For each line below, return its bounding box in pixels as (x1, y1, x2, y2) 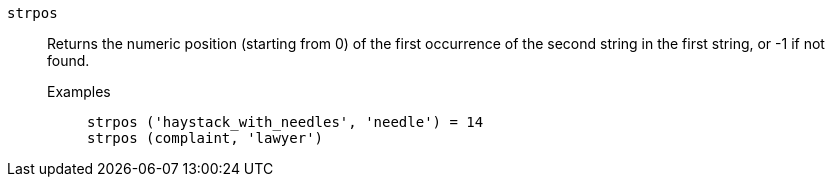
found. (47, 52, 90, 69)
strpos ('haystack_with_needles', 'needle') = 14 (87, 114, 484, 130)
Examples (47, 83, 111, 100)
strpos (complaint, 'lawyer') (87, 130, 324, 146)
